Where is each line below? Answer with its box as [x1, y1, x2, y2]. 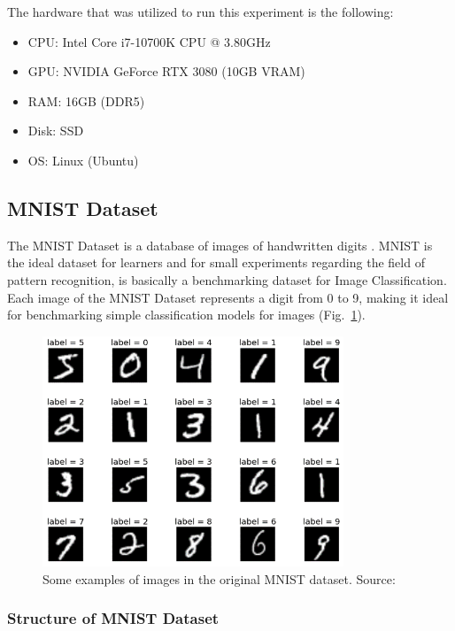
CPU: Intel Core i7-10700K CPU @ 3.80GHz [27, 32, 271, 50]
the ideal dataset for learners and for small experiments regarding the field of [7, 253, 425, 272]
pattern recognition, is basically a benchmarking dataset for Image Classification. [7, 270, 447, 289]
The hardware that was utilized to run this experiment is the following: [7, 3, 394, 20]
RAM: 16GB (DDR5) [27, 91, 145, 110]
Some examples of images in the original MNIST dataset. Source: [42, 569, 396, 588]
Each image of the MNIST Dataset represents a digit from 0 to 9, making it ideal [7, 288, 449, 306]
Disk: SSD [27, 121, 84, 140]
